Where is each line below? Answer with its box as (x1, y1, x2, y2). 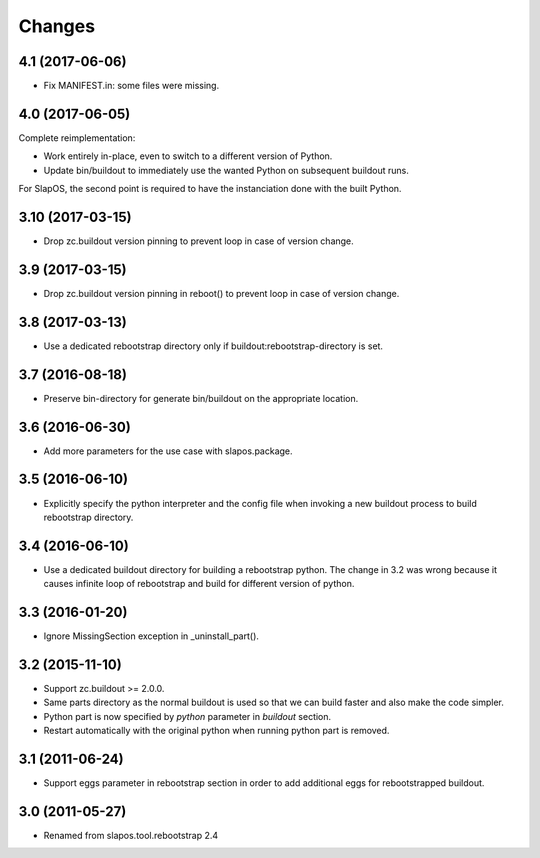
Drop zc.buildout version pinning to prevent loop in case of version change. (43, 235, 354, 247)
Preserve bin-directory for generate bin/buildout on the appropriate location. (43, 392, 359, 404)
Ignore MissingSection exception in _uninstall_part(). (43, 630, 260, 642)
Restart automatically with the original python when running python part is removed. (43, 725, 390, 737)
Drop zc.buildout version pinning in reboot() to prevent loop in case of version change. (43, 287, 400, 299)
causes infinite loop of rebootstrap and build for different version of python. (43, 578, 355, 590)
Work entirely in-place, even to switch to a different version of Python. (43, 150, 333, 162)
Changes (18, 15, 95, 37)
